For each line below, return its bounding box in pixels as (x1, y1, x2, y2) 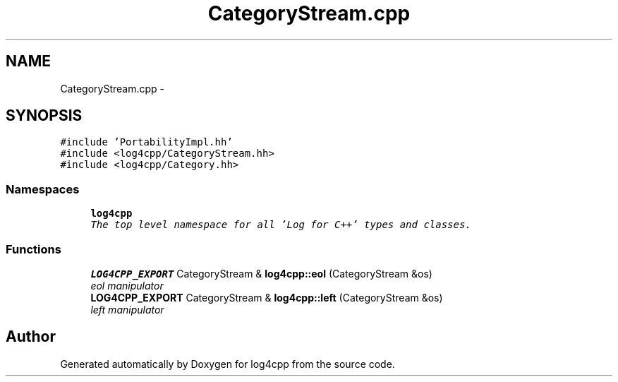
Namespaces (6, 181, 80, 196)
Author (6, 328, 56, 346)
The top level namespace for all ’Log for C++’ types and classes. (90, 219, 471, 231)
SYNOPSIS (6, 107, 83, 125)
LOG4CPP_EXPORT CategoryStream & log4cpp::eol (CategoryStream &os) (90, 267, 432, 280)
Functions (6, 241, 61, 256)
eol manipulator (90, 279, 164, 292)
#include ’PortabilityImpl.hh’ (60, 136, 233, 148)
